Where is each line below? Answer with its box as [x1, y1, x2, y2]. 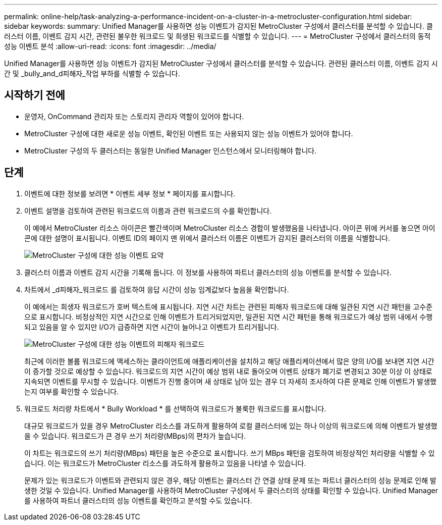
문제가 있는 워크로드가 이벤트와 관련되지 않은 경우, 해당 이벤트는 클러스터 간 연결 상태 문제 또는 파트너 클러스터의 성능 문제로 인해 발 [24, 476, 436, 485]
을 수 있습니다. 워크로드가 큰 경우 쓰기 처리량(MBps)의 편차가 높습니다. [24, 431, 246, 440]
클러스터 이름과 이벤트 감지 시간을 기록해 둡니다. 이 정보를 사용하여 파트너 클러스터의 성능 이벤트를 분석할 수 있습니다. [24, 268, 392, 277]
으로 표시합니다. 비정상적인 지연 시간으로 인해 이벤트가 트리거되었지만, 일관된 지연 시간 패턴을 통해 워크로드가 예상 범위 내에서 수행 [24, 312, 433, 321]
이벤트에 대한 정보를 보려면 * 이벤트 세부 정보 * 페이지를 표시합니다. [24, 189, 236, 198]
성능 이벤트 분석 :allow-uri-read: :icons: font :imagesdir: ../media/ [4, 42, 216, 50]
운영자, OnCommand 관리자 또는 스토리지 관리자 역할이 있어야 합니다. [24, 112, 244, 121]
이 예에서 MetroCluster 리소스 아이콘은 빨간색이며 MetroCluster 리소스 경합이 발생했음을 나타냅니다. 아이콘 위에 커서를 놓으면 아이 [24, 223, 435, 232]
